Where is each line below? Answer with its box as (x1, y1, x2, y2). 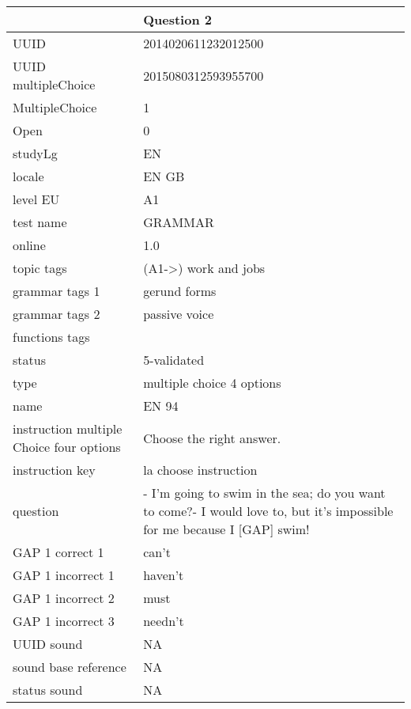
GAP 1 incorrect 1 (13, 566, 115, 584)
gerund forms (143, 282, 217, 300)
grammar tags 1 (13, 282, 100, 300)
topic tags (13, 259, 67, 277)
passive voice (143, 305, 214, 323)
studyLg (13, 144, 58, 162)
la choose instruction (143, 461, 258, 479)
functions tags (13, 328, 90, 346)
